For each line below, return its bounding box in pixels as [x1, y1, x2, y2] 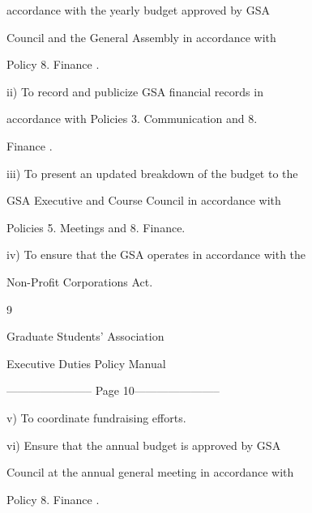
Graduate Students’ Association [6, 328, 165, 345]
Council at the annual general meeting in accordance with [6, 464, 294, 481]
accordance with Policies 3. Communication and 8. [6, 110, 258, 127]
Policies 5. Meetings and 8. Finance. [6, 218, 186, 235]
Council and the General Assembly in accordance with [6, 28, 276, 45]
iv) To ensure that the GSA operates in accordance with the [6, 246, 306, 263]
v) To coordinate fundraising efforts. [6, 409, 186, 426]
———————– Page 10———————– [6, 382, 220, 399]
